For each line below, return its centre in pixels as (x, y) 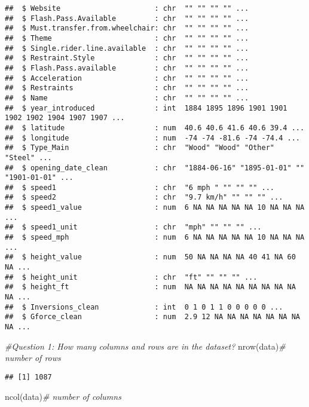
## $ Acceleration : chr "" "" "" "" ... (127, 78)
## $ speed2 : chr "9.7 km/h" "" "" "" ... (144, 198)
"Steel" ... (28, 157)
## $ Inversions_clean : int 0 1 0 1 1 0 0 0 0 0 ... (144, 307)
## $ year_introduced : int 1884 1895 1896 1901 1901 (146, 108)
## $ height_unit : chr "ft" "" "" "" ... (131, 277)
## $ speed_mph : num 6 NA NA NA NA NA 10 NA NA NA (155, 238)
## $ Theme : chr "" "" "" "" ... (127, 38)
